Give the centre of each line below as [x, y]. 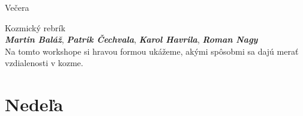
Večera [17, 7]
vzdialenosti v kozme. [44, 63]
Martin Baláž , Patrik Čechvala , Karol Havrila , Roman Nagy [131, 39]
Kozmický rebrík [35, 27]
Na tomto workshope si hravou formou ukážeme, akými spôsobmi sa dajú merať [152, 51]
